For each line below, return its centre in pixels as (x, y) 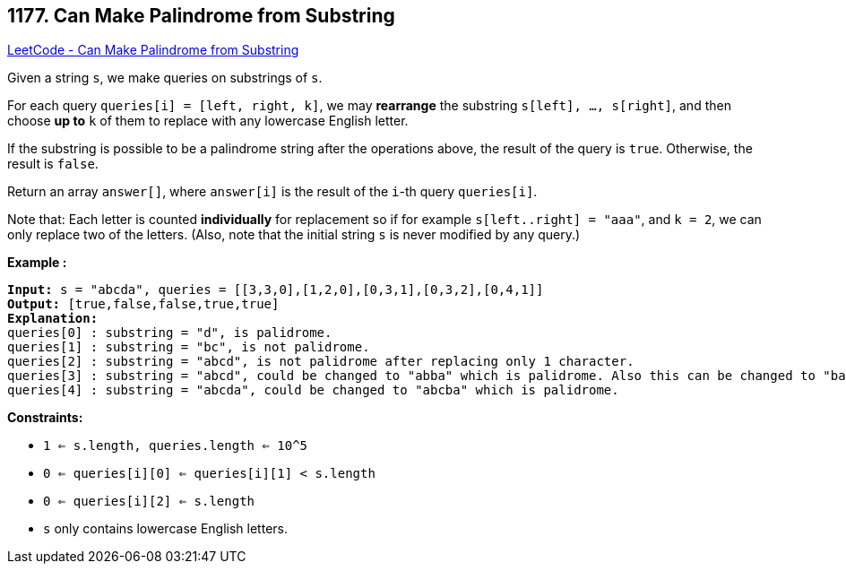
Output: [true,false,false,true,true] (143, 304)
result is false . (53, 164)
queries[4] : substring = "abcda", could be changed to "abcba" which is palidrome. (313, 390)
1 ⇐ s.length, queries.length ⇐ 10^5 (176, 446)
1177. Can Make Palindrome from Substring (201, 16)
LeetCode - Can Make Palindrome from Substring (153, 50)
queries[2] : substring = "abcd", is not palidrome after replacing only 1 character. (321, 362)
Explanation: (53, 319)
